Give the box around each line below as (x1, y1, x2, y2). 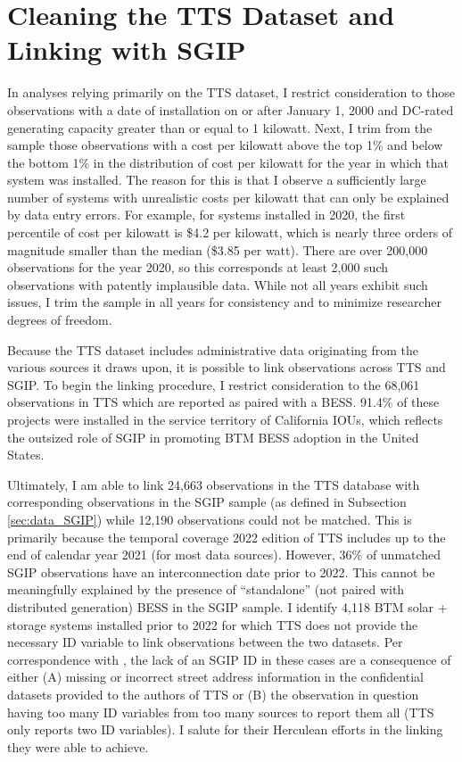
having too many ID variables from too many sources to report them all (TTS (7, 702, 434, 721)
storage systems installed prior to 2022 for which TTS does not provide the (7, 615, 418, 634)
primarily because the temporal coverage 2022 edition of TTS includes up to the (7, 527, 446, 546)
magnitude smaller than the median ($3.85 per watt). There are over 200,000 (7, 240, 428, 259)
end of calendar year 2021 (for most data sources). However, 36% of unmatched (7, 545, 441, 564)
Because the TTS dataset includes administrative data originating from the (7, 340, 419, 359)
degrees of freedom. (7, 311, 112, 329)
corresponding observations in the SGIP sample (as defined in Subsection (7, 493, 407, 511)
